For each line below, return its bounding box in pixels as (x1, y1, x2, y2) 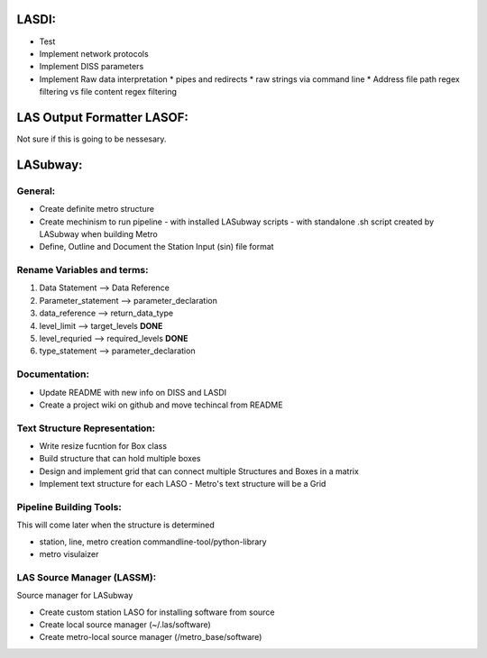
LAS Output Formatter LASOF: (16, 109, 189, 125)
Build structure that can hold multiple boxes (39, 453, 201, 464)
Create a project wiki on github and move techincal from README (39, 399, 283, 410)
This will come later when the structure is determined (16, 519, 216, 531)
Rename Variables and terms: (16, 264, 149, 277)
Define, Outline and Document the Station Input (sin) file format (39, 242, 274, 252)
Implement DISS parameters (39, 61, 144, 72)
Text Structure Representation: (16, 422, 156, 434)
